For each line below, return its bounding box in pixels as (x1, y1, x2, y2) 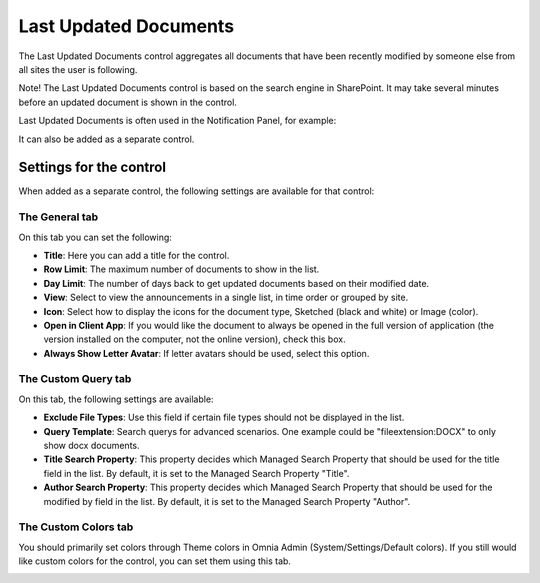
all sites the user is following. (18, 63, 138, 75)
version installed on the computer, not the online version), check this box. (43, 333, 346, 345)
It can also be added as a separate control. (18, 133, 195, 145)
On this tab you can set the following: (18, 231, 172, 243)
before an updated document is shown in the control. (18, 96, 237, 108)
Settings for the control (18, 159, 167, 176)
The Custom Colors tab (18, 520, 134, 534)
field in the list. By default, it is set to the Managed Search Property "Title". (43, 467, 350, 479)
